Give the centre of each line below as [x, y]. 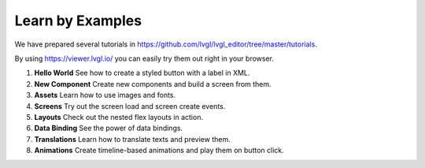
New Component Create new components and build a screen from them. [153, 84]
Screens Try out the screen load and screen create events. [130, 106]
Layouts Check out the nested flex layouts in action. [119, 117]
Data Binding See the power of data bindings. [109, 128]
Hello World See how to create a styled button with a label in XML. [142, 73]
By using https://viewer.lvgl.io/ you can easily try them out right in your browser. [144, 58]
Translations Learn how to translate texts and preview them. [133, 139]
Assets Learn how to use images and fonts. [105, 95]
